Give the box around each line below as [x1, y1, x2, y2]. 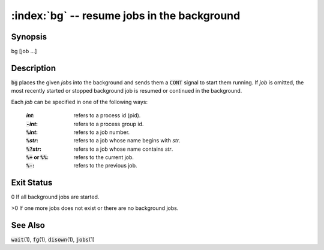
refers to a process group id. [73, 120, 144, 127]
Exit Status [11, 178, 53, 188]
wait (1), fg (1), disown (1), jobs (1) [11, 236, 95, 243]
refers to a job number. [73, 129, 130, 136]
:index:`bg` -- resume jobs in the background [11, 9, 241, 22]
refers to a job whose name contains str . [73, 145, 173, 153]
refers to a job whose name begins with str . [73, 137, 181, 144]
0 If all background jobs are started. [11, 193, 100, 200]
